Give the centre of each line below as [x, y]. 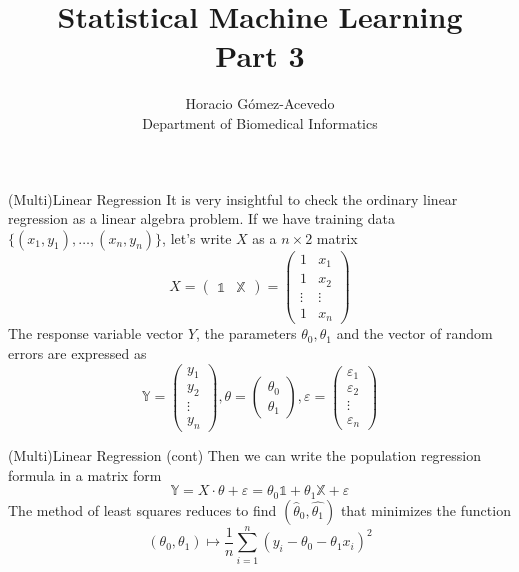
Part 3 [260, 55]
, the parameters [246, 333]
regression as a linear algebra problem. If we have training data [202, 218]
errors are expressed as [77, 352]
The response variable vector [96, 333]
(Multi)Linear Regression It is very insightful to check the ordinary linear [233, 198]
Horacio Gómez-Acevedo [260, 103]
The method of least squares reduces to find [142, 509]
